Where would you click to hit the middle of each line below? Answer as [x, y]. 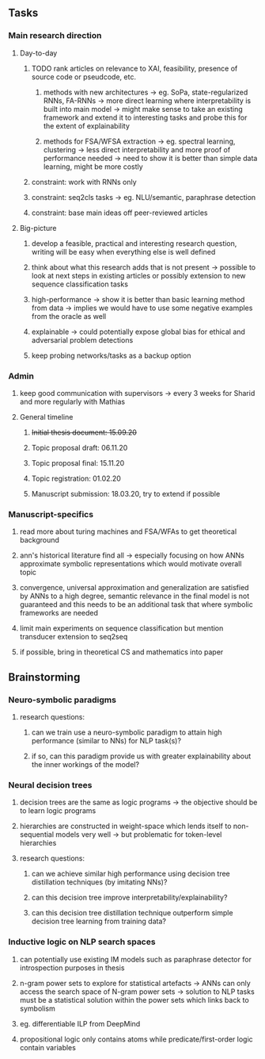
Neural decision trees [50, 785]
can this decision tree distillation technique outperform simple [132, 913]
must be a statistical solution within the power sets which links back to [134, 1000]
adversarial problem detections [82, 340]
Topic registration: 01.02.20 [76, 478]
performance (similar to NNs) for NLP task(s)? [106, 740]
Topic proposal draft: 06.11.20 [79, 447]
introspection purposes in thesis [72, 968]
